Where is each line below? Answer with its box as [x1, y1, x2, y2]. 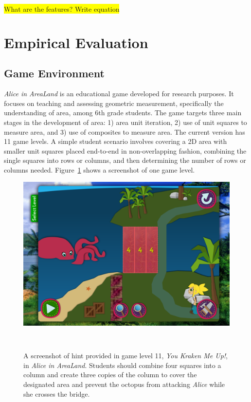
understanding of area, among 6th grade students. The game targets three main [4, 107, 242, 118]
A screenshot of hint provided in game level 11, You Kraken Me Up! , [23, 350, 228, 361]
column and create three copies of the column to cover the [23, 369, 197, 380]
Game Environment [4, 66, 105, 81]
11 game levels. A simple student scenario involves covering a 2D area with [4, 136, 227, 146]
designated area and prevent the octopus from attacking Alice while [23, 379, 225, 389]
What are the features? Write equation [4, 4, 120, 14]
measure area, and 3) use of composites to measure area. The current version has [4, 126, 245, 137]
